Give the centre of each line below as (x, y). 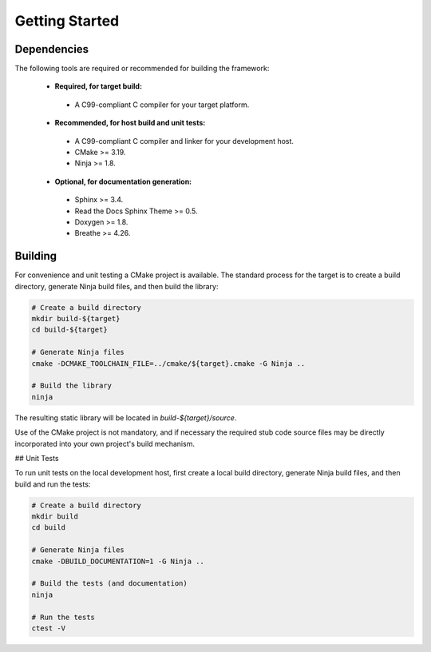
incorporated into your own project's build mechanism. (105, 443)
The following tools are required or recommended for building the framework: (142, 69)
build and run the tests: (53, 484)
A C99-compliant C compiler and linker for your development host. (184, 141)
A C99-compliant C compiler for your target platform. (162, 105)
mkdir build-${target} (76, 319)
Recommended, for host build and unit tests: (130, 123)
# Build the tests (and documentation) (109, 584)
